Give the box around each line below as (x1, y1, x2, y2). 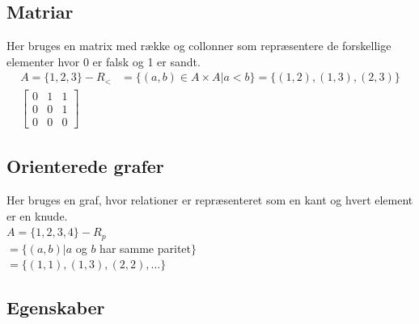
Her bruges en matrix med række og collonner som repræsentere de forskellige (6, 37, 391, 54)
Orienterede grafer (6, 154, 164, 179)
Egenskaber (6, 295, 105, 320)
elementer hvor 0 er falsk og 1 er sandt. (6, 53, 201, 69)
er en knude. (6, 207, 68, 224)
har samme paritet (99, 239, 192, 256)
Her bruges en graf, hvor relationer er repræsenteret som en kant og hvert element (6, 191, 413, 208)
